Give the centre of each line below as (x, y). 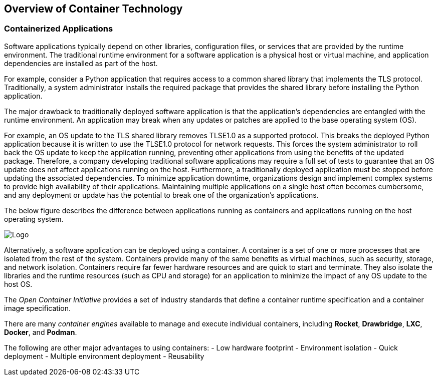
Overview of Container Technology (93, 9)
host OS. (18, 284)
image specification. (37, 308)
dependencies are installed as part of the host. (81, 63)
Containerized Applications (59, 29)
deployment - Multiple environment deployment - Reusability (104, 356)
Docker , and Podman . (41, 332)
